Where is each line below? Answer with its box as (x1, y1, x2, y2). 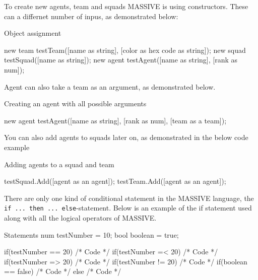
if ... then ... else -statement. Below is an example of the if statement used (4, 202, 252, 213)
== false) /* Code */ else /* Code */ (4, 266, 121, 276)
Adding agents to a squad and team (4, 159, 114, 169)
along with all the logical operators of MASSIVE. (4, 212, 157, 223)
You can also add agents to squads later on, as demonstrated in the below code (4, 132, 248, 143)
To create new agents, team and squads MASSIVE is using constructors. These (4, 1, 248, 11)
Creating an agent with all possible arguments (4, 98, 147, 109)
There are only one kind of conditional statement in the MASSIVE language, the (4, 192, 254, 203)
